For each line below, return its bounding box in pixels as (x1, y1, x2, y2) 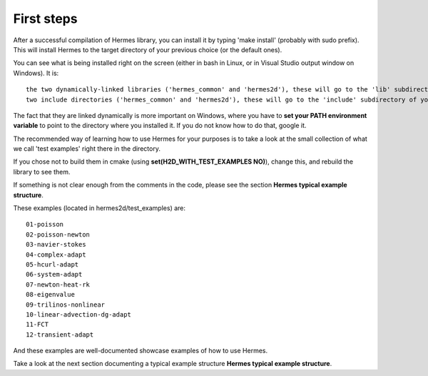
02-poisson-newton (26, 230, 91, 239)
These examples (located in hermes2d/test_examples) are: (13, 204, 185, 212)
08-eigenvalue (26, 290, 75, 299)
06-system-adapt (26, 270, 83, 279)
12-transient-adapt (26, 330, 94, 339)
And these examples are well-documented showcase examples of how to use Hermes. (13, 347, 268, 355)
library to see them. (13, 167, 71, 176)
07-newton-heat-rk (26, 280, 91, 289)
